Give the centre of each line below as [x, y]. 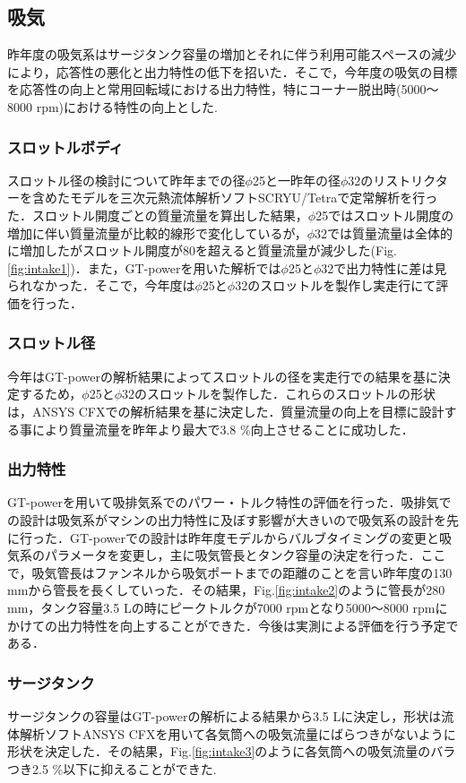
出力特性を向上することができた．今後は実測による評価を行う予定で [258, 625]
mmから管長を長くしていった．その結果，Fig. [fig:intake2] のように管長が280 [226, 590]
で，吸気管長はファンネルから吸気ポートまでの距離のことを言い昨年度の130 [230, 572]
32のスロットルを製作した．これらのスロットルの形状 [279, 394]
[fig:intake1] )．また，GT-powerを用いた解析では [144, 267]
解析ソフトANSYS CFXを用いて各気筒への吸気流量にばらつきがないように [237, 733]
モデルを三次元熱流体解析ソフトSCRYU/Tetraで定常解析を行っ [254, 198]
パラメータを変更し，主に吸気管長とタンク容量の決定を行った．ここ [245, 555]
